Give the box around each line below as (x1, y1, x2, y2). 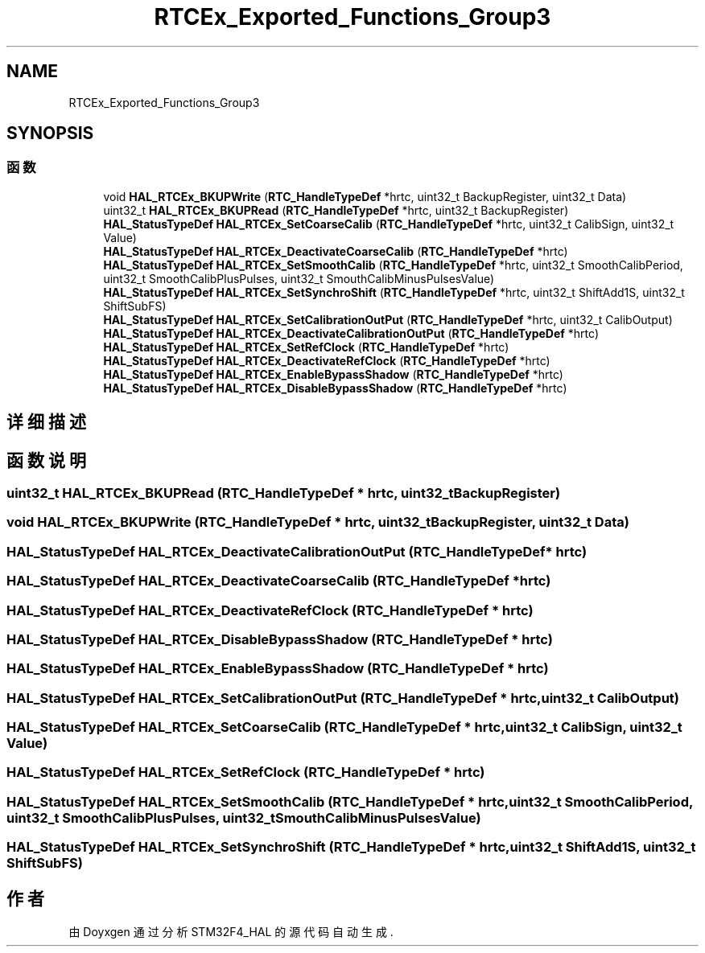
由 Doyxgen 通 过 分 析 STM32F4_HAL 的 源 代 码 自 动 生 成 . (68, 925, 394, 939)
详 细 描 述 (6, 412, 86, 433)
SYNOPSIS (6, 123, 94, 144)
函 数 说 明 (6, 450, 86, 470)
